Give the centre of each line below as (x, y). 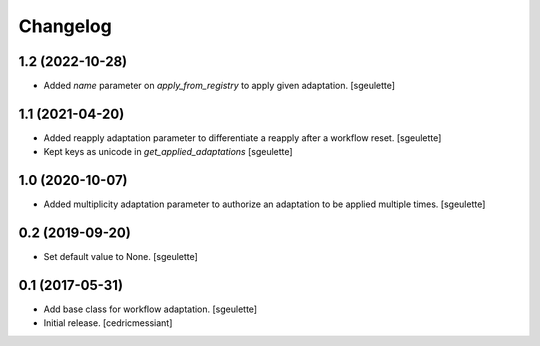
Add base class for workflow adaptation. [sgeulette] (150, 309)
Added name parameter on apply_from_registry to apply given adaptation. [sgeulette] (219, 86)
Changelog (65, 26)
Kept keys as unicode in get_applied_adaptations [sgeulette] (168, 152)
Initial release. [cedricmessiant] (108, 323)
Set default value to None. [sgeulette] (121, 257)
